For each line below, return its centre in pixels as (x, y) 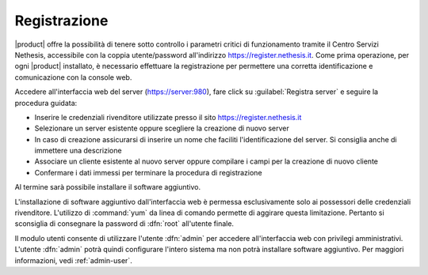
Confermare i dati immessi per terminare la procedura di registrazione (148, 172)
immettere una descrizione (78, 151)
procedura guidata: (46, 103)
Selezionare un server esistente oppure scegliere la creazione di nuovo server (162, 128)
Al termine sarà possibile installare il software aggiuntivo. (108, 187)
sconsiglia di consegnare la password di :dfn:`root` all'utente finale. (124, 224)
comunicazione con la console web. (73, 77)
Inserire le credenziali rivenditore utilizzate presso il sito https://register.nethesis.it (168, 117)
